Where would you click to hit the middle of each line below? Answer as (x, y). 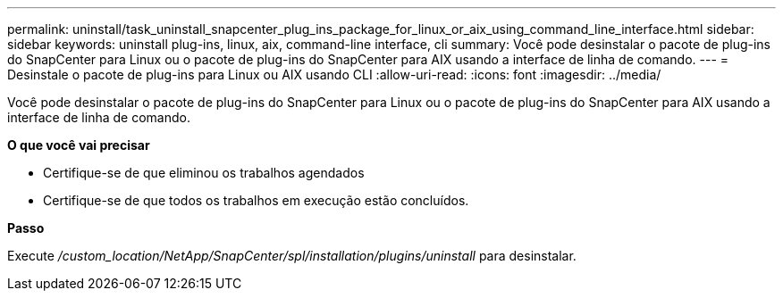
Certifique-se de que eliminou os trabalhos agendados (204, 173)
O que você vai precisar (79, 145)
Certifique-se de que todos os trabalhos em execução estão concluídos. (256, 200)
